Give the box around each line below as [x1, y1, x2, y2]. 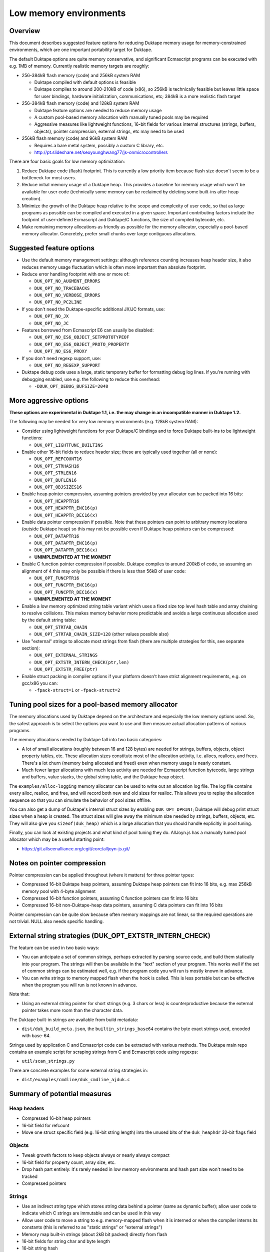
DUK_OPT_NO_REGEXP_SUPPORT [34, 362, 100, 368]
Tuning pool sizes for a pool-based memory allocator [9, 700, 178, 709]
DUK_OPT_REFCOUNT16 [34, 456, 82, 462]
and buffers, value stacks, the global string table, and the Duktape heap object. [21, 774, 185, 780]
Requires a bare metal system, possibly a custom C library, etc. [34, 142, 164, 148]
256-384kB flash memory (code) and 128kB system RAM [21, 100, 139, 106]
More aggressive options [9, 396, 89, 405]
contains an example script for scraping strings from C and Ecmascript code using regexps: [9, 1049, 198, 1055]
